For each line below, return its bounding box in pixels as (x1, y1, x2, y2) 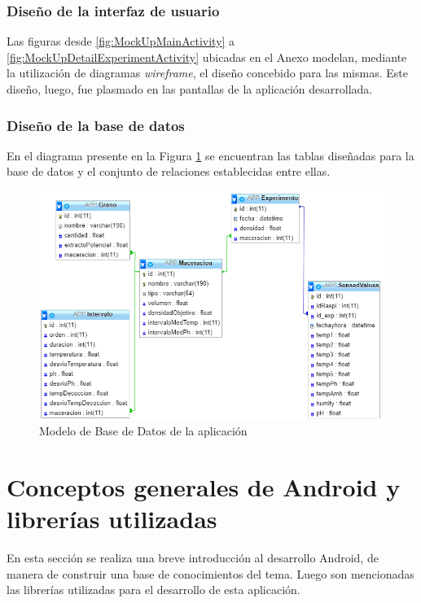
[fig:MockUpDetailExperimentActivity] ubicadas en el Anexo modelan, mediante (7, 48, 407, 65)
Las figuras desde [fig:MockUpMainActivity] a (7, 33, 235, 50)
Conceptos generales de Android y (7, 470, 401, 504)
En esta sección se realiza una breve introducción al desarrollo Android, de (7, 549, 379, 566)
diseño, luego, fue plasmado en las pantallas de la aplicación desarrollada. (7, 81, 373, 97)
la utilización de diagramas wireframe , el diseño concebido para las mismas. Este (7, 64, 408, 81)
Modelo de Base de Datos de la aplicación (39, 422, 248, 439)
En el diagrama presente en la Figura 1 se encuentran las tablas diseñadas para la (7, 146, 414, 164)
